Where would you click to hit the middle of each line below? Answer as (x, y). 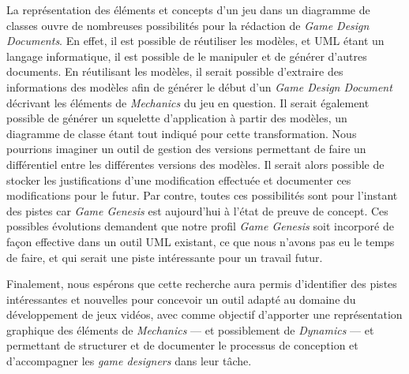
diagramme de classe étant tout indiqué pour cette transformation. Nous (182, 133)
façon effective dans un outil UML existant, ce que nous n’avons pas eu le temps (201, 241)
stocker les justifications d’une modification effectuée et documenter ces (179, 180)
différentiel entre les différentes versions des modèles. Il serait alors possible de (195, 164)
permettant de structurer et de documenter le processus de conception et (182, 345)
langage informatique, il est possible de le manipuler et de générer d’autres (187, 56)
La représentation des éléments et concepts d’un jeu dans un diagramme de (188, 9)
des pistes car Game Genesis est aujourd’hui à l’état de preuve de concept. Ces (197, 210)
